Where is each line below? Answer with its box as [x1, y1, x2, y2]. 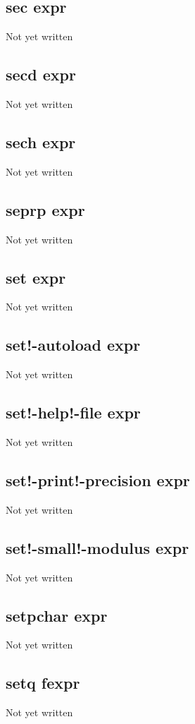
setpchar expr [6, 604, 108, 626]
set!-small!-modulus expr [6, 536, 189, 558]
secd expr [6, 64, 76, 85]
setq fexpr [6, 672, 80, 694]
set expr [6, 266, 66, 288]
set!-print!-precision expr [6, 469, 190, 490]
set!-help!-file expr [6, 402, 141, 423]
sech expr [6, 131, 76, 152]
